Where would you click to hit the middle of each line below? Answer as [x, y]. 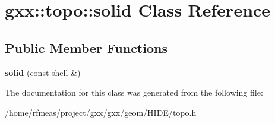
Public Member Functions [86, 47]
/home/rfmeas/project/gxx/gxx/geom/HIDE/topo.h [101, 112]
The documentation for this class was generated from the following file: [134, 92]
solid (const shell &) [43, 72]
